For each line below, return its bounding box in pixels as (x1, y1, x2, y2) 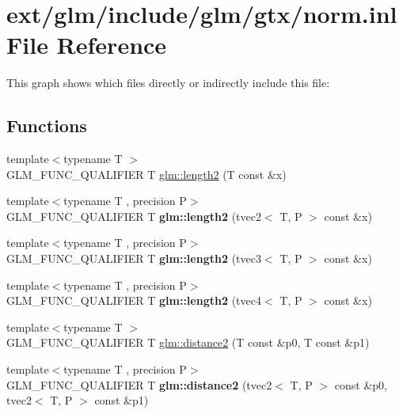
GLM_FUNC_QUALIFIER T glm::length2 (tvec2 (6, 207, 261, 224)
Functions (6, 113, 87, 138)
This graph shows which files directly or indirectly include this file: (6, 74, 330, 91)
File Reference (6, 28, 167, 61)
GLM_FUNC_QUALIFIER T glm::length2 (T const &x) (6, 165, 287, 182)
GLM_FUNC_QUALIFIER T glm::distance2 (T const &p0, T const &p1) (6, 334, 370, 351)
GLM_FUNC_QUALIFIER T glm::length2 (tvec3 (6, 250, 261, 267)
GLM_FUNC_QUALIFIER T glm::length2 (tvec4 (6, 292, 261, 309)
